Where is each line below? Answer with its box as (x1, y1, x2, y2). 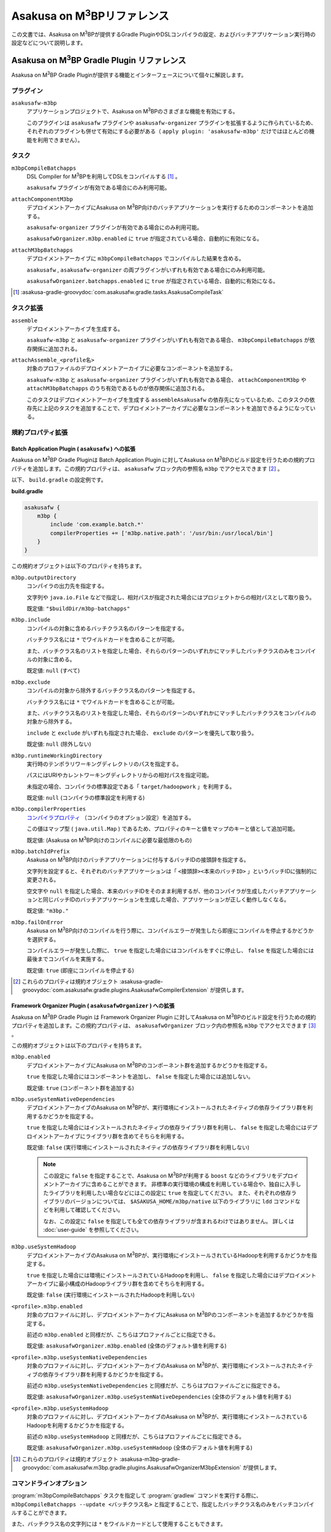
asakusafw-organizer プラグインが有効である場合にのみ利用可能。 (26, 224, 202, 231)
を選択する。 (26, 935, 59, 943)
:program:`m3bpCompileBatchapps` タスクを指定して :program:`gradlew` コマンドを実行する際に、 (11, 1492, 262, 1500)
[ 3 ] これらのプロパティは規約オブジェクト (13, 1455, 119, 1463)
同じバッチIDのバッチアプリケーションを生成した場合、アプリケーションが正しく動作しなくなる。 (42, 895, 290, 903)
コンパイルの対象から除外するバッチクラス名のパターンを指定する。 (26, 687, 199, 694)
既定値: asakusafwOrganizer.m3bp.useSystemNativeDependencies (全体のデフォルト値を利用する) (26, 1393, 292, 1400)
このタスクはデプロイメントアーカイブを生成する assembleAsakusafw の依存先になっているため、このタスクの (26, 396, 310, 403)
